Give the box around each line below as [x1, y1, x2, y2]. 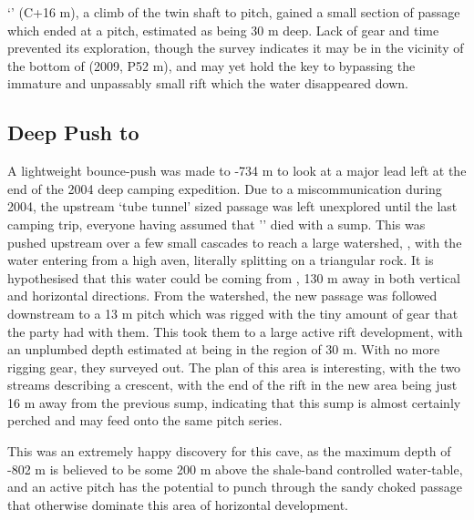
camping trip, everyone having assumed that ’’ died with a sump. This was [7, 214, 426, 233]
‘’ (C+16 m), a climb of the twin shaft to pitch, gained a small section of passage [7, 3, 460, 21]
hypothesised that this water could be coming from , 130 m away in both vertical [7, 268, 460, 287]
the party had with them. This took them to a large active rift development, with [7, 321, 463, 341]
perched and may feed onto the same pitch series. [7, 411, 283, 430]
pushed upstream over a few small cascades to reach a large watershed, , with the [7, 232, 462, 251]
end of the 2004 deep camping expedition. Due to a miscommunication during [7, 178, 442, 198]
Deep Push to [7, 118, 139, 147]
